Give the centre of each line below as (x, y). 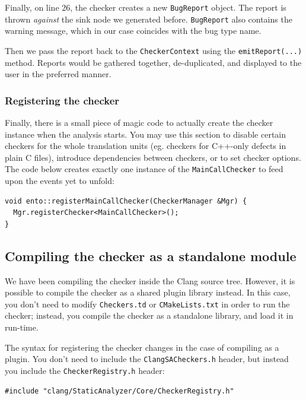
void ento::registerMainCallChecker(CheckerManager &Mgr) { (126, 201)
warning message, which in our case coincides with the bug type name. (133, 31)
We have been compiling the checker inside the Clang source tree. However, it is (150, 280)
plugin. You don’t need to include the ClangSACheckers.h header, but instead (147, 359)
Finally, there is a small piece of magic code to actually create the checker (139, 122)
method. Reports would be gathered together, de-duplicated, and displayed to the (153, 62)
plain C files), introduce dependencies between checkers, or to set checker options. (153, 157)
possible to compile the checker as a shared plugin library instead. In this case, (148, 292)
